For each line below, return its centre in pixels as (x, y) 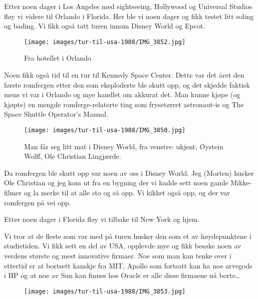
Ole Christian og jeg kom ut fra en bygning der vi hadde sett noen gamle (116, 183)
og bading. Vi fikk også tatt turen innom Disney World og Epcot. (105, 26)
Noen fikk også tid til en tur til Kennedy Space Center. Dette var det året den (124, 75)
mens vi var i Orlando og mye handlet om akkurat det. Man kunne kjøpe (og (122, 94)
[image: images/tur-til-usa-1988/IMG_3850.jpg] (105, 130)
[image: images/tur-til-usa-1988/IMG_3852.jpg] (105, 42)
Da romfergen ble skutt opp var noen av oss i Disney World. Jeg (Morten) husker (129, 173)
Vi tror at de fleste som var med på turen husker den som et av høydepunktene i (128, 236)
